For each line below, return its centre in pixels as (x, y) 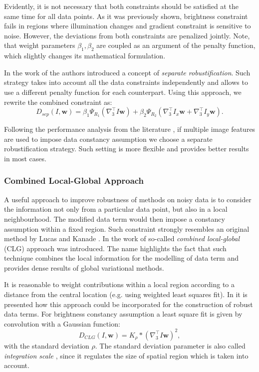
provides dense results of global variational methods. (84, 267)
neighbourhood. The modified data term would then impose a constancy (115, 218)
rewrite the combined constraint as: (58, 102)
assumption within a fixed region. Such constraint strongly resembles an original (127, 228)
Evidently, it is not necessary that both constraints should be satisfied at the (121, 6)
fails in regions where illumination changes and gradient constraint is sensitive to (128, 26)
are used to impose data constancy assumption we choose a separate (108, 139)
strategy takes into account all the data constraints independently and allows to (126, 82)
